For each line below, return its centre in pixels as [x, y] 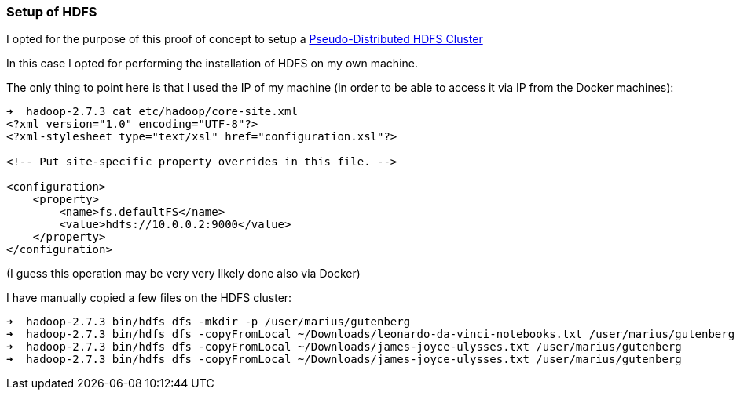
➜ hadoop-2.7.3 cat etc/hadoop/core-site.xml [152, 112]
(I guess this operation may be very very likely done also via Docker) [183, 274]
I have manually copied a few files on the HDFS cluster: [149, 298]
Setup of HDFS [52, 12]
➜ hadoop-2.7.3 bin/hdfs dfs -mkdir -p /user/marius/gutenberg [209, 322]
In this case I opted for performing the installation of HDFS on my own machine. [212, 64]
